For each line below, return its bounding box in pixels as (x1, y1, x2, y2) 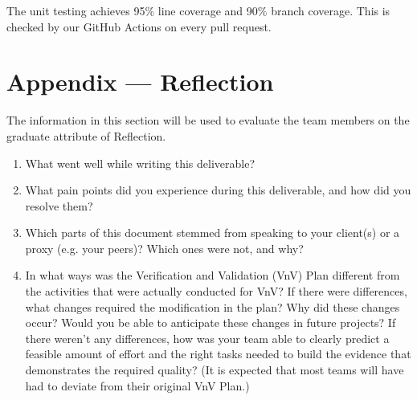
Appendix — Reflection (6, 65, 274, 98)
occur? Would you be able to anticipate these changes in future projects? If (25, 314, 396, 331)
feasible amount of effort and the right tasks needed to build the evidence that (25, 345, 411, 362)
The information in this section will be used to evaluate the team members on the (6, 112, 410, 129)
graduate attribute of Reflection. (6, 127, 166, 144)
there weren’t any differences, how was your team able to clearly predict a (25, 329, 390, 346)
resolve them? (25, 197, 93, 214)
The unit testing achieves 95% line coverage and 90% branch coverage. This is (6, 2, 390, 18)
